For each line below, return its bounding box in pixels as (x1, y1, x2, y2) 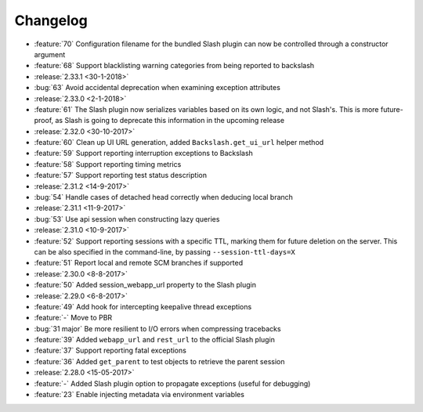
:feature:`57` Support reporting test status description (34, 171, 208, 180)
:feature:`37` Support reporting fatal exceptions (34, 345, 187, 356)
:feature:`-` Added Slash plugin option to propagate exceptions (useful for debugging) (34, 378, 311, 388)
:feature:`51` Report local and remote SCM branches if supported (34, 258, 244, 268)
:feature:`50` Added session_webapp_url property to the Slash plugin (34, 280, 256, 290)
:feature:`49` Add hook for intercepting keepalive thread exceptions (34, 302, 252, 311)
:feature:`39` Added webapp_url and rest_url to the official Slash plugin (34, 335, 276, 345)
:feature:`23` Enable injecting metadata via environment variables (34, 390, 244, 399)
